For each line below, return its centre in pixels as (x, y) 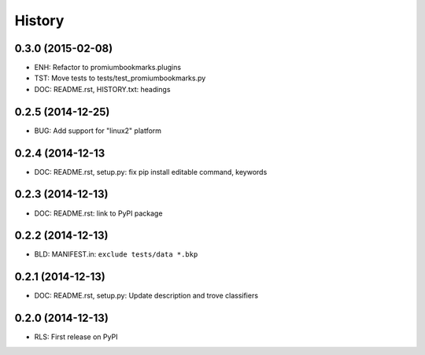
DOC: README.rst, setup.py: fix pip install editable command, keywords (151, 172)
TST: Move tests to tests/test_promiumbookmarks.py (120, 78)
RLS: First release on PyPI (76, 337)
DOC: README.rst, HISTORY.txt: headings (102, 89)
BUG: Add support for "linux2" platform (98, 131)
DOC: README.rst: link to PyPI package (98, 213)
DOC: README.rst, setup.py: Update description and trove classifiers (146, 296)
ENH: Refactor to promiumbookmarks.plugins (107, 68)
